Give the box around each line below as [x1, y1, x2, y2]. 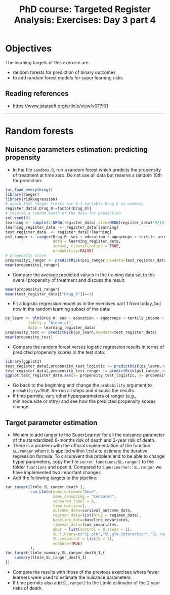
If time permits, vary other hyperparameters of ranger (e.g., [12, 393, 137, 399]
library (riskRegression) [5, 196, 58, 202]
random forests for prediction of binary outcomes [12, 69, 116, 75]
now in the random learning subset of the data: [12, 306, 110, 312]
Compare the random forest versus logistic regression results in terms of [12, 344, 164, 350]
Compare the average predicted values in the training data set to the [12, 272, 155, 278]
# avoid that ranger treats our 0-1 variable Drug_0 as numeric [5, 201, 144, 206]
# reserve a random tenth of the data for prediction [5, 211, 121, 216]
